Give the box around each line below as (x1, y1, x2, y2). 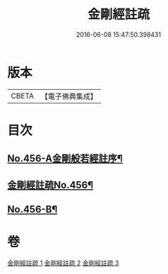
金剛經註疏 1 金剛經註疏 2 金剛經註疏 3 (7, 258, 119, 267)
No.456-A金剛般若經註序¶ (7, 153, 124, 165)
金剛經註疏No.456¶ (7, 178, 94, 191)
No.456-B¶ (7, 203, 58, 216)
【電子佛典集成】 (40, 91, 97, 101)
